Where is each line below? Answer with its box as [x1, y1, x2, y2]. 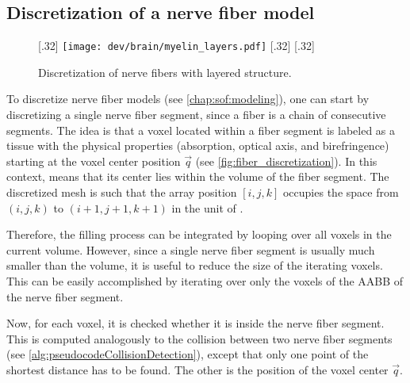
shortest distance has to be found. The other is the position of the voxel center [6, 361, 389, 377]
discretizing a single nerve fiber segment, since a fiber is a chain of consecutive [6, 106, 386, 123]
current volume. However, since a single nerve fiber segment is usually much [6, 241, 375, 258]
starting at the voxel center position [6, 152, 181, 169]
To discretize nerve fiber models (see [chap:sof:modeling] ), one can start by [6, 90, 370, 107]
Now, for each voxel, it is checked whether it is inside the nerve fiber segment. [6, 315, 385, 331]
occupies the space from [282, 184, 399, 201]
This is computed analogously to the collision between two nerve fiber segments [6, 330, 393, 347]
